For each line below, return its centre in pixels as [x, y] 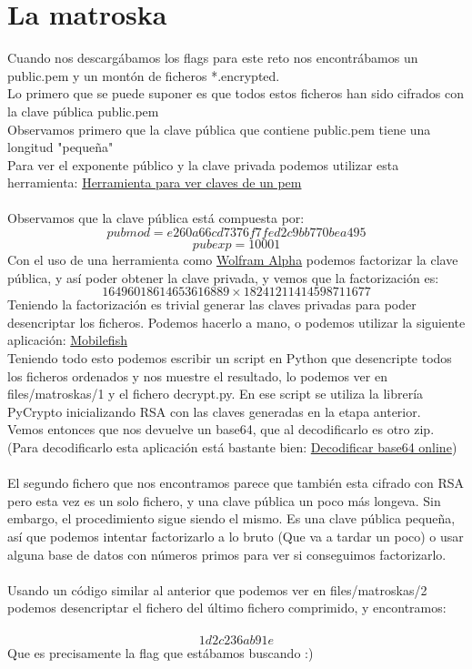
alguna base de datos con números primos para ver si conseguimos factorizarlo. [227, 554]
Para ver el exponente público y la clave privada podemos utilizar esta [203, 164]
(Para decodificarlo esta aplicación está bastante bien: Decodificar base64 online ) [232, 447]
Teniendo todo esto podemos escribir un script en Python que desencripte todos [230, 358]
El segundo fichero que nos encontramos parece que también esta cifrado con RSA [236, 483]
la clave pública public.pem [83, 111]
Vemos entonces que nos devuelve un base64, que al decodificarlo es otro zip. [221, 429]
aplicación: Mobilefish [67, 340]
